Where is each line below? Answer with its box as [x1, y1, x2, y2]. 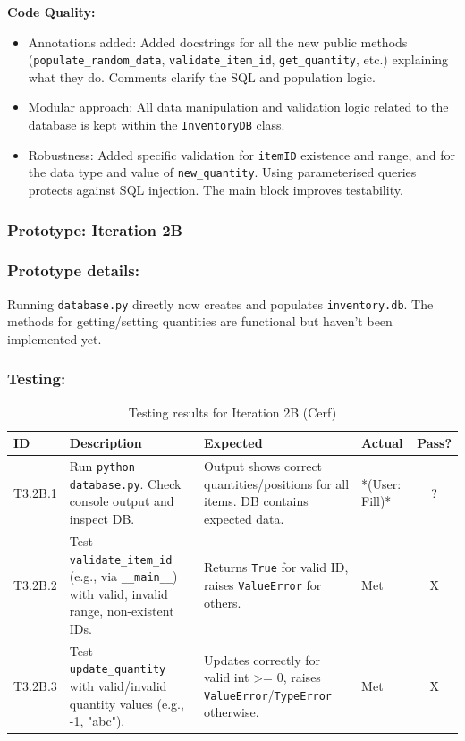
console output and [69, 492, 174, 510]
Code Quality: [7, 3, 96, 21]
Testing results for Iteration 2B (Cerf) [128, 402, 337, 421]
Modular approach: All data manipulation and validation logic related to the [28, 97, 449, 116]
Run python [69, 457, 135, 476]
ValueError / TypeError [204, 685, 333, 703]
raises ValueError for [204, 575, 322, 594]
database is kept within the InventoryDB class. [28, 115, 285, 134]
